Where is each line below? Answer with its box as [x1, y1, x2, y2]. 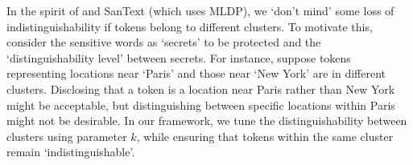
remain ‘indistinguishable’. [6, 143, 135, 160]
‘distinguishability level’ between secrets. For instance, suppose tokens [6, 49, 351, 66]
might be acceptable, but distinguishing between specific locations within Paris [6, 96, 395, 113]
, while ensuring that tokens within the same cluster [136, 127, 394, 144]
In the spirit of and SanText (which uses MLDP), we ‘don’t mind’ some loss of [6, 2, 394, 18]
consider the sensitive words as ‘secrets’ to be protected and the [6, 34, 321, 50]
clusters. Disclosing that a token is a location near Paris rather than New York [6, 80, 395, 97]
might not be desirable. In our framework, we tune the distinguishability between [6, 112, 407, 129]
